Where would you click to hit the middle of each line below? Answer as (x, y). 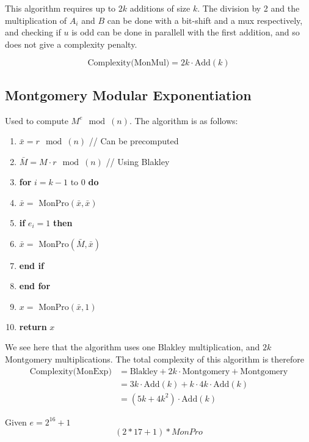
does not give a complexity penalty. (71, 44)
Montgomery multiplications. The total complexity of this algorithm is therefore (155, 359)
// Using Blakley (138, 161)
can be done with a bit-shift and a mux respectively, (205, 20)
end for (35, 286)
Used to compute (37, 120)
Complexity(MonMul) (129, 63)
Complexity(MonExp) (71, 371)
